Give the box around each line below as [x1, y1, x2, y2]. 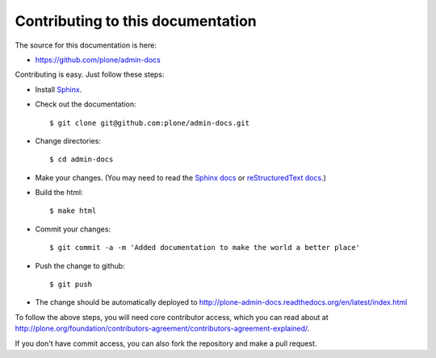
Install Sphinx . [35, 85, 82, 94]
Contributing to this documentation [15, 12, 258, 30]
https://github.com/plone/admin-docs [35, 55, 161, 65]
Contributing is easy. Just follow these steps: [15, 69, 165, 80]
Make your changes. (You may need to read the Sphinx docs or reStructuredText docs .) [35, 173, 327, 182]
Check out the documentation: [35, 99, 136, 109]
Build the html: [35, 188, 84, 198]
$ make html [49, 206, 97, 215]
